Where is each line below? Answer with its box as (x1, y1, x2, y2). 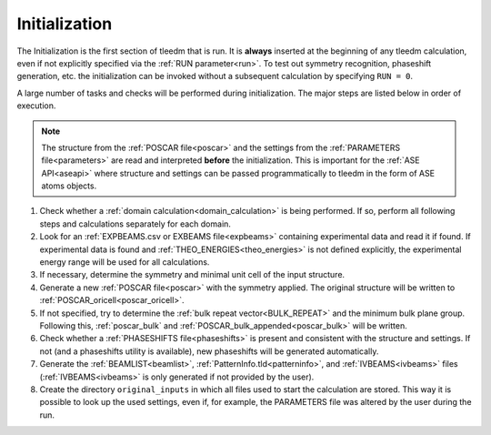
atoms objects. (41, 180, 97, 191)
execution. (16, 100, 56, 111)
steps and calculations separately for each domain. (39, 218, 232, 229)
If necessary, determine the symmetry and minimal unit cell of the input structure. (39, 269, 346, 280)
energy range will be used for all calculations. (39, 257, 210, 268)
